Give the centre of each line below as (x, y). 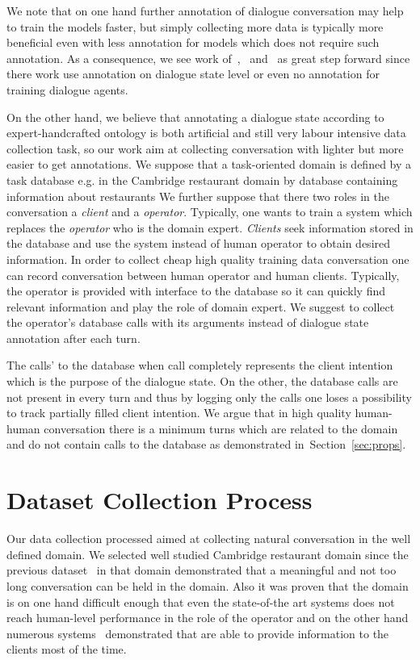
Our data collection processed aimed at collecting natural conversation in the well (209, 539)
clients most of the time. (67, 649)
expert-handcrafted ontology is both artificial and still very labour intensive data (206, 133)
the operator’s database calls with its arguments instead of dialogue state (188, 322)
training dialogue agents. (67, 89)
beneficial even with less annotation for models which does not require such (193, 42)
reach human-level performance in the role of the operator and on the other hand (208, 618)
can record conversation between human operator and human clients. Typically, (203, 275)
